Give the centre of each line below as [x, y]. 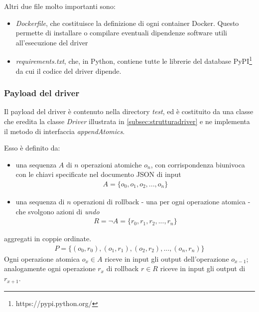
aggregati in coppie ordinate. [48, 238]
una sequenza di [40, 202]
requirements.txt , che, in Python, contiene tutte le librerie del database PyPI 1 [134, 60]
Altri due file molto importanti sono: [60, 6]
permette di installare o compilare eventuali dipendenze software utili [121, 33]
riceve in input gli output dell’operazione [167, 258]
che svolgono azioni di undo [58, 211]
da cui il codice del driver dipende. [68, 71]
